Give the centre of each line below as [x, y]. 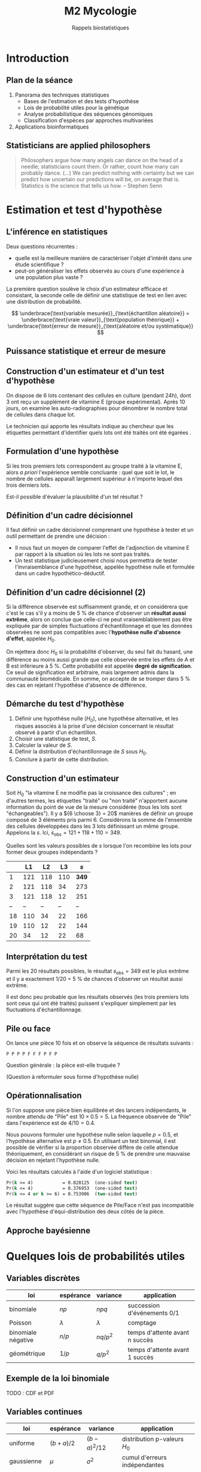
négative [22, 1340]
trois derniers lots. [29, 485]
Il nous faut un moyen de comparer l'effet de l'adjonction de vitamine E [102, 548]
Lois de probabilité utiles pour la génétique [77, 107]
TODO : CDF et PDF [31, 1393]
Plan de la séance [39, 80]
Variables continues [44, 1412]
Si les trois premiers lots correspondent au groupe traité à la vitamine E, [94, 466]
